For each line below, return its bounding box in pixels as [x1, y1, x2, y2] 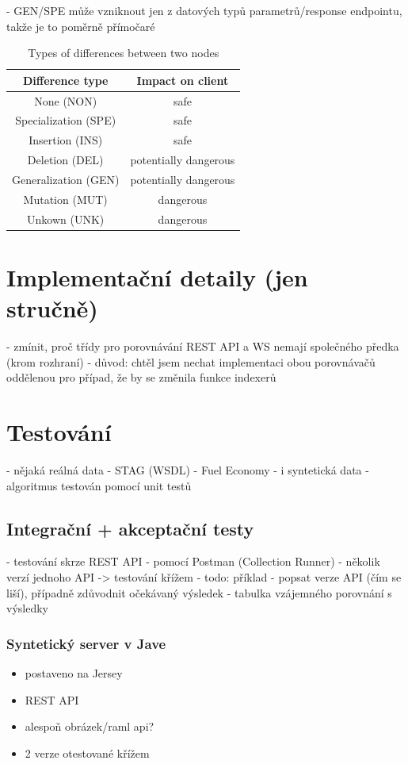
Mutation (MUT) [23, 190, 108, 207]
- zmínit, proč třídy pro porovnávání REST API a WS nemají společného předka [6, 338, 399, 355]
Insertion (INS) [29, 132, 103, 148]
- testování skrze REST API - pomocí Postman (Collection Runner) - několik [6, 553, 380, 570]
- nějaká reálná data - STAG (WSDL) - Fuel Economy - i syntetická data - [6, 462, 369, 478]
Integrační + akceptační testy [6, 516, 254, 540]
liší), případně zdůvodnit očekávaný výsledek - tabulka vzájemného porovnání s [6, 584, 392, 601]
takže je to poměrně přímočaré [6, 17, 155, 34]
